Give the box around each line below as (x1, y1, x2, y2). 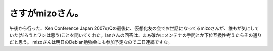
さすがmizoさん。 (9, 8, 83, 19)
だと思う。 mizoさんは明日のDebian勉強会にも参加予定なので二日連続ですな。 (9, 39, 173, 45)
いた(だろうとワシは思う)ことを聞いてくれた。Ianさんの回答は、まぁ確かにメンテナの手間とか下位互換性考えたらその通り (9, 32, 262, 38)
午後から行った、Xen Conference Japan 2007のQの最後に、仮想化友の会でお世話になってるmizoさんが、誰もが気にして (9, 25, 259, 31)
